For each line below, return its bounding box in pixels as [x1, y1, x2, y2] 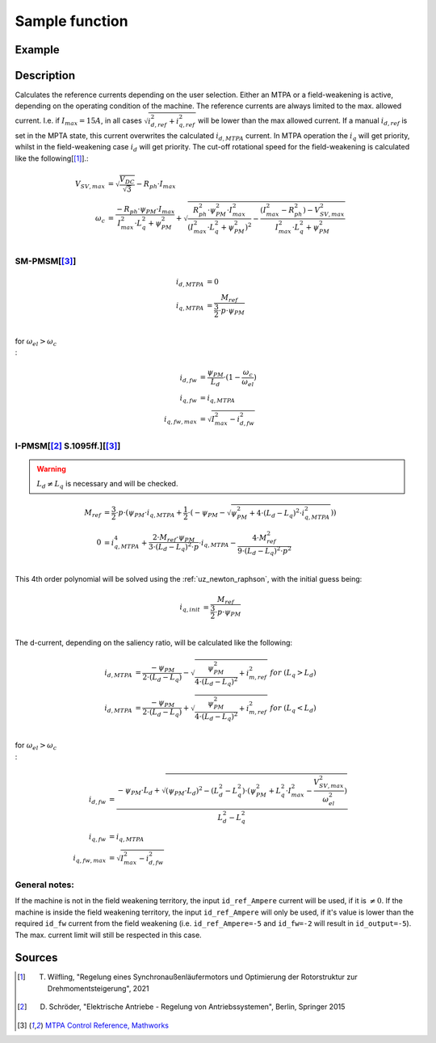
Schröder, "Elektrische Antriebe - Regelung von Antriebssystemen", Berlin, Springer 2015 [48, 1002, 346, 1011]
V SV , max [74, 179, 105, 190]
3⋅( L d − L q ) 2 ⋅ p [148, 541, 199, 553]
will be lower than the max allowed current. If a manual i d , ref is [198, 116, 408, 127]
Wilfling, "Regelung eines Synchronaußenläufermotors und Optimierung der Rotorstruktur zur [47, 972, 358, 982]
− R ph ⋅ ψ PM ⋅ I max [116, 204, 175, 216]
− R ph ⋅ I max [136, 179, 177, 190]
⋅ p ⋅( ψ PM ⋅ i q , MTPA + [115, 508, 182, 519]
